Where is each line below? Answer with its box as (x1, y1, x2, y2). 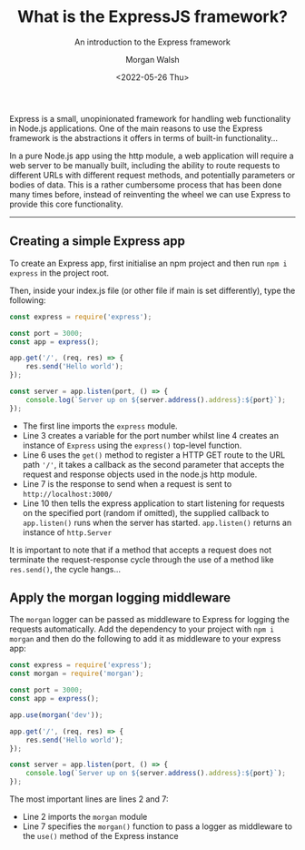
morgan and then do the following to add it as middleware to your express (9, 633, 281, 644)
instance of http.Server (22, 526, 112, 538)
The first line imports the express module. (22, 420, 179, 431)
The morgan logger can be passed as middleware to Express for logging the (9, 614, 290, 625)
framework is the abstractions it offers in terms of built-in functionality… (9, 132, 279, 143)
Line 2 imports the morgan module (22, 812, 148, 823)
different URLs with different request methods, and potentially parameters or (9, 169, 296, 180)
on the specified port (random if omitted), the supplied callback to (22, 507, 270, 518)
